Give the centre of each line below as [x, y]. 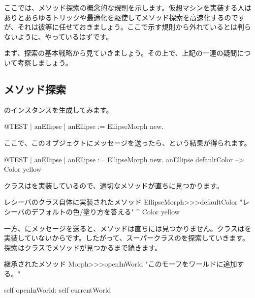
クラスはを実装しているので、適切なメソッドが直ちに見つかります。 [114, 185]
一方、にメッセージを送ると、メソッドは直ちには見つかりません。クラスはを [128, 228]
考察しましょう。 [45, 62]
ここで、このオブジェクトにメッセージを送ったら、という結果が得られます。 [127, 142]
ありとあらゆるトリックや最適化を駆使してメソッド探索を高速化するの [118, 17]
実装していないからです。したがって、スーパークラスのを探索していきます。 [127, 238]
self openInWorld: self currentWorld [58, 290]
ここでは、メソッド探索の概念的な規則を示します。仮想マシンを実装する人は [128, 7]
